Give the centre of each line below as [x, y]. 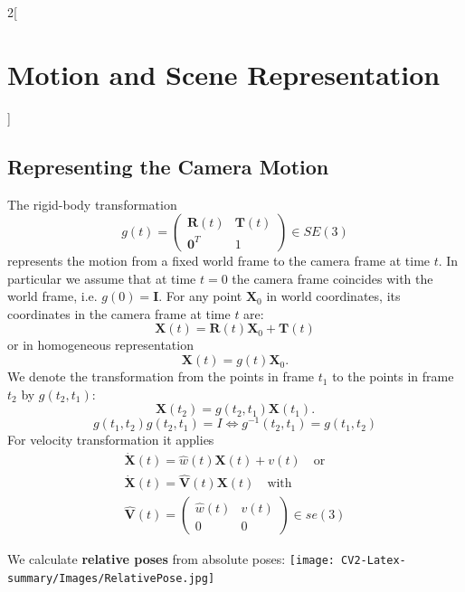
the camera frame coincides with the [332, 278]
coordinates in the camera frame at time [119, 313]
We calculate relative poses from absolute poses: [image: [171, 559]
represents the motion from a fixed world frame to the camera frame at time [219, 261]
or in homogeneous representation [100, 345]
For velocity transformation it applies [111, 440]
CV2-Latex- [374, 561]
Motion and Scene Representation [224, 74]
